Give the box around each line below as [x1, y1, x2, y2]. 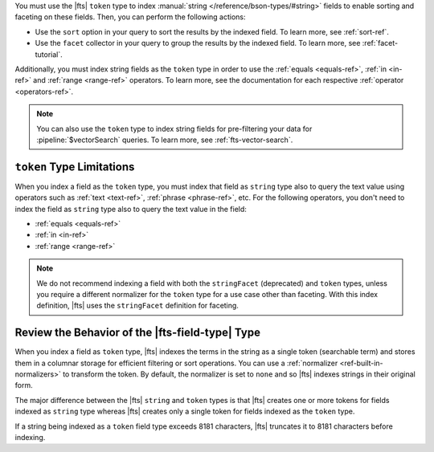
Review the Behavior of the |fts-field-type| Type [14, 326, 261, 340]
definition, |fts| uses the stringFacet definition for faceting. [36, 301, 239, 311]
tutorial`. [35, 49, 63, 59]
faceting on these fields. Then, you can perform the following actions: [14, 12, 246, 22]
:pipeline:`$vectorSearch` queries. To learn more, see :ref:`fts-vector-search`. [36, 135, 293, 145]
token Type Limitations [14, 160, 135, 173]
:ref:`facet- [362, 39, 399, 48]
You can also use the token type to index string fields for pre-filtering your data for [36, 124, 313, 133]
